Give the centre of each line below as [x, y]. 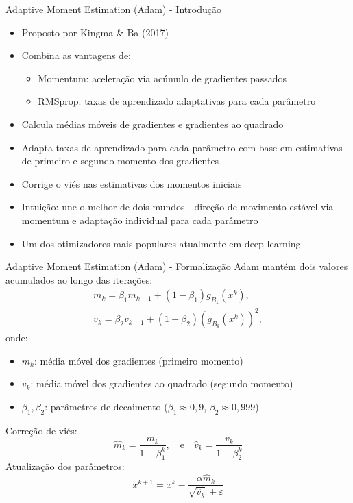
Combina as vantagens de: [76, 55]
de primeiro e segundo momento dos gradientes [120, 161]
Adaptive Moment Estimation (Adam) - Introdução [113, 9]
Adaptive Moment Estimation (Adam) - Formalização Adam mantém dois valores [177, 266]
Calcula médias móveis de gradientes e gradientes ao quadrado [153, 124]
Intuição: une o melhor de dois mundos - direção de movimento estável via [178, 207]
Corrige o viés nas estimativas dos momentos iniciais [132, 183]
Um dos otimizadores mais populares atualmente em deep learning [161, 243]
